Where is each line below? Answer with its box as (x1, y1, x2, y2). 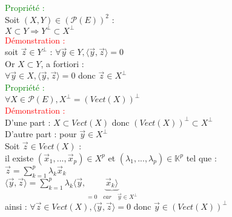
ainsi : (5, 199, 27, 212)
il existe (5, 151, 34, 164)
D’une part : (5, 115, 51, 128)
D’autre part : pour (5, 128, 77, 140)
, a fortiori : (41, 57, 84, 70)
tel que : (186, 151, 217, 164)
